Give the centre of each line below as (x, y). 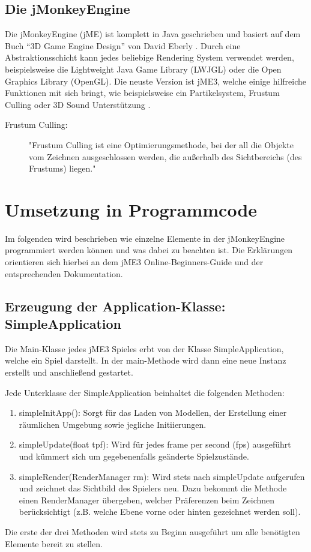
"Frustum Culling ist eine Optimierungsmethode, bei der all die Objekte (161, 144)
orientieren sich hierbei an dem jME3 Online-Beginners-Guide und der (134, 262)
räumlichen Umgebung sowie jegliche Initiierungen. (113, 424)
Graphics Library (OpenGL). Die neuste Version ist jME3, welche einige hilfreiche (155, 81)
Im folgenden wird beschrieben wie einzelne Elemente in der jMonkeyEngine (145, 238)
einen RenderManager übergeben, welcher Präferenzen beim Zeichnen (147, 499)
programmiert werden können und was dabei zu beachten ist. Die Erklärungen (149, 250)
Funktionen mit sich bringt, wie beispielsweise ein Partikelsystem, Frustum (142, 93)
